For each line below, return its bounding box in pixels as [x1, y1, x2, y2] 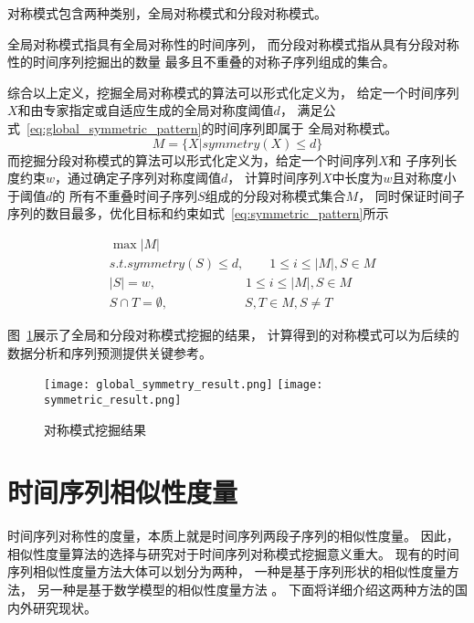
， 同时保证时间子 [358, 185, 465, 205]
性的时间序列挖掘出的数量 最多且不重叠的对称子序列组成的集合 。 [7, 52, 395, 71]
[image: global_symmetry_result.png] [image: [44, 378, 323, 392]
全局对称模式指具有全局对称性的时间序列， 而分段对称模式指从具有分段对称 [7, 34, 459, 53]
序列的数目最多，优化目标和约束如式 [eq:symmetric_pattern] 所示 [7, 204, 389, 223]
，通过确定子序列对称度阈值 [55, 168, 222, 187]
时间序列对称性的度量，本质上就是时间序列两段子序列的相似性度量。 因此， [7, 526, 459, 545]
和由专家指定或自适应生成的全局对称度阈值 [17, 100, 274, 120]
